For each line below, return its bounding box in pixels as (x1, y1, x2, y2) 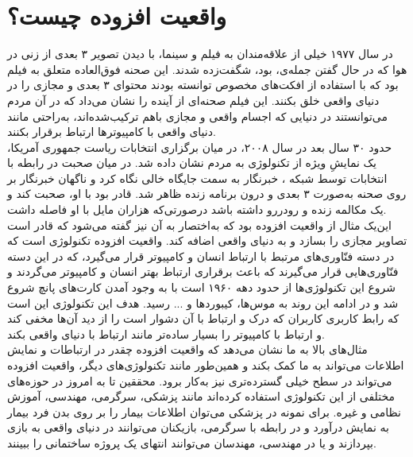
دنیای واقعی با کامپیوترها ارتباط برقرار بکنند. (7, 123, 216, 140)
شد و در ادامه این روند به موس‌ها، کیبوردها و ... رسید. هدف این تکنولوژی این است (7, 294, 399, 311)
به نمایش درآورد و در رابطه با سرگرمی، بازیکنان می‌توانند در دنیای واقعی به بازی (7, 419, 389, 436)
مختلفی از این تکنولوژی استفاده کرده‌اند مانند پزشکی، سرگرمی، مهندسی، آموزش (7, 388, 395, 405)
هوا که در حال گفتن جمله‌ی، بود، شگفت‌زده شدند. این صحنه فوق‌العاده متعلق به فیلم (7, 60, 407, 77)
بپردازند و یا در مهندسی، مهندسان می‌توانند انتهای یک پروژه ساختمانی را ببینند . (7, 434, 376, 451)
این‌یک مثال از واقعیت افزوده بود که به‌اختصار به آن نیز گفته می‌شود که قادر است (7, 216, 392, 233)
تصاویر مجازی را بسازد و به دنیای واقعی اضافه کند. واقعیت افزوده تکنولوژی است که (7, 232, 407, 249)
